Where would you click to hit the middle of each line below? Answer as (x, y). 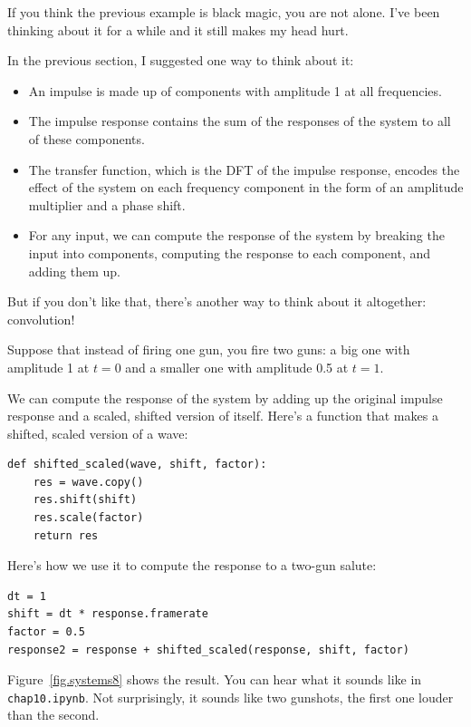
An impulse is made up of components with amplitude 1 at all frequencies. (235, 90)
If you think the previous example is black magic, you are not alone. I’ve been (224, 12)
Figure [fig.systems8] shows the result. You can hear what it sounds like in (215, 679)
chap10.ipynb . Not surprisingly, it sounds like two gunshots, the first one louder (231, 697)
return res (66, 535)
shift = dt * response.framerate (108, 614)
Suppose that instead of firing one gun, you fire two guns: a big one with (209, 349)
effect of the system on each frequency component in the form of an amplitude (246, 187)
